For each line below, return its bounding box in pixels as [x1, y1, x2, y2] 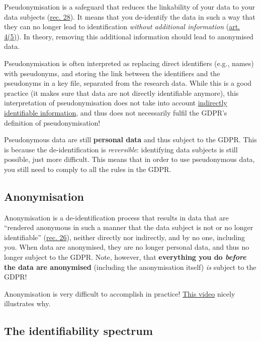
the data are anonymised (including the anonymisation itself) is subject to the [4, 261, 256, 272]
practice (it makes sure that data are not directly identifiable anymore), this [4, 87, 239, 98]
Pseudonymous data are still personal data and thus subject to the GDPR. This [4, 134, 257, 145]
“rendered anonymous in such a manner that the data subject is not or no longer [4, 222, 253, 233]
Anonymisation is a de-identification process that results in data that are [4, 212, 229, 222]
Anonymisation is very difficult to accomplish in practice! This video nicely [4, 288, 235, 299]
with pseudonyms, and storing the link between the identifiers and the [4, 68, 220, 78]
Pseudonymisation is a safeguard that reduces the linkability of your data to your [4, 2, 255, 12]
